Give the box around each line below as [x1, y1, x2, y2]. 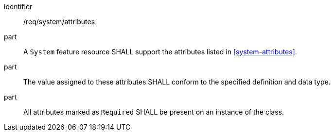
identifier [4, 2, 33, 11]
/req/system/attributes [23, 17, 95, 26]
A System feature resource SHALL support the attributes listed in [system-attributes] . [23, 48, 297, 56]
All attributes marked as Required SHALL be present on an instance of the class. [23, 108, 284, 116]
